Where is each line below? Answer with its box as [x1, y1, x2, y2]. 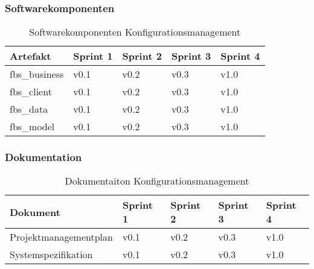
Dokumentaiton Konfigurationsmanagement [65, 174, 249, 188]
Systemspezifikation [10, 247, 93, 262]
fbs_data [10, 102, 48, 116]
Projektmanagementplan [10, 230, 113, 244]
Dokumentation [5, 150, 82, 165]
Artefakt [10, 49, 51, 63]
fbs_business [10, 67, 64, 81]
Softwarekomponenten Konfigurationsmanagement [29, 25, 241, 39]
